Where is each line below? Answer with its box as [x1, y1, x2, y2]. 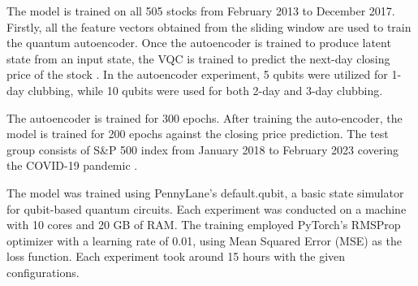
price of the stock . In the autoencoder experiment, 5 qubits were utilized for [6, 66, 388, 83]
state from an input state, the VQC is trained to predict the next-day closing [6, 50, 390, 67]
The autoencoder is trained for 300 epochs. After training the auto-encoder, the [6, 109, 403, 126]
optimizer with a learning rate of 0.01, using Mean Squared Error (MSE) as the [6, 232, 402, 249]
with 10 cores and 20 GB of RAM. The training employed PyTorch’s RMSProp [6, 216, 401, 233]
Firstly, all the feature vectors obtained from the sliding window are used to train [6, 18, 412, 35]
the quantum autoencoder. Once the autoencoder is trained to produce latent [6, 34, 391, 51]
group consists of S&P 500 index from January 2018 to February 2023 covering [6, 141, 399, 158]
